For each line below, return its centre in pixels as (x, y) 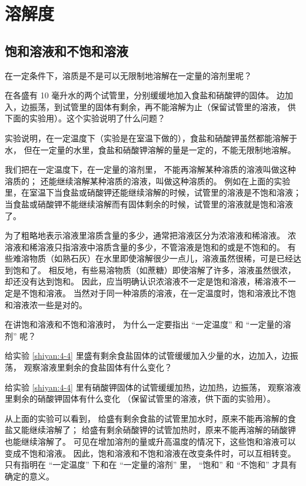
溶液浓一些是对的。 (50, 304)
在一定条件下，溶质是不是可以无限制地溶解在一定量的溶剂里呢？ (128, 75)
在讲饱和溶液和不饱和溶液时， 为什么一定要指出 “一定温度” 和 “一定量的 (144, 324)
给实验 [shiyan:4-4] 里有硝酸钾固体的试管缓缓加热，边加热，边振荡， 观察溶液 (153, 387)
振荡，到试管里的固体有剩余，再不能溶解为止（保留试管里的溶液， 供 (162, 106)
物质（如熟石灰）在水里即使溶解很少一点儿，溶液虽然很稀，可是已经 (161, 258)
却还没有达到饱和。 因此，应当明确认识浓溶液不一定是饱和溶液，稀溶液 (142, 281)
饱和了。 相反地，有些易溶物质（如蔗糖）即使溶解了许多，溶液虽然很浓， (154, 270)
